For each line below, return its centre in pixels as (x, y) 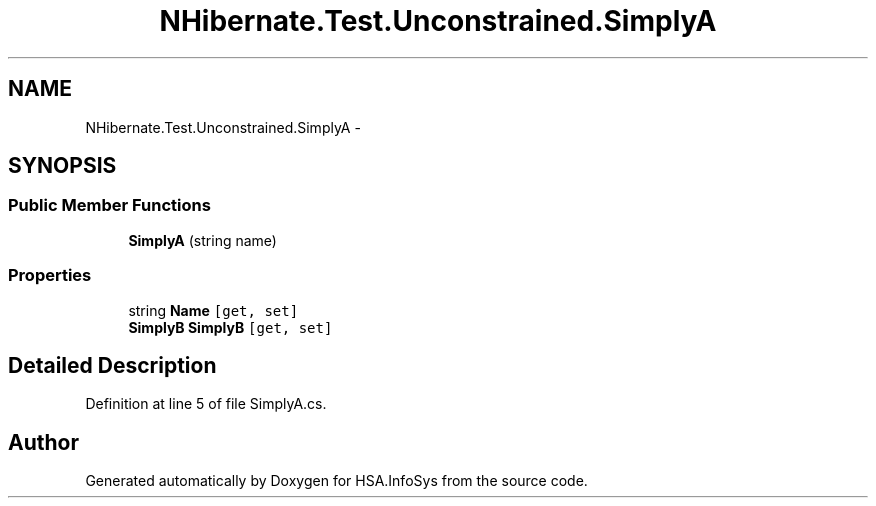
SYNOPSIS (62, 166)
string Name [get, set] (213, 310)
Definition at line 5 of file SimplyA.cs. (206, 404)
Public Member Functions (109, 205)
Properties (50, 275)
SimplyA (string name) (202, 240)
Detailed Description (112, 365)
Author (43, 442)
